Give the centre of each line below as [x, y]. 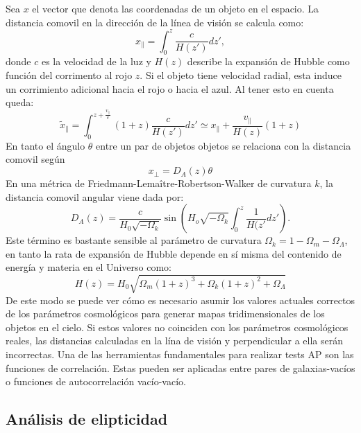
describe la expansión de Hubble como [268, 61]
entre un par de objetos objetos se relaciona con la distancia [224, 145]
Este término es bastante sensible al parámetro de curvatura [134, 240]
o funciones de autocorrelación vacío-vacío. [96, 381]
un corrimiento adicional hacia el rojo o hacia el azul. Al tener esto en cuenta [170, 88]
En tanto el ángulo [45, 145]
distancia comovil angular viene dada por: [95, 196]
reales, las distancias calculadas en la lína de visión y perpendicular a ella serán [175, 341]
